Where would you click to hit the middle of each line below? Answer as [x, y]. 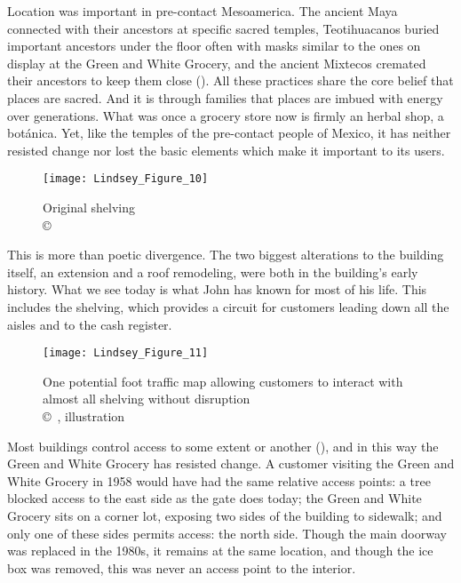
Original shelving [89, 207]
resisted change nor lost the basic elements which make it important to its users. [226, 150]
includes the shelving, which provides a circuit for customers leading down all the [228, 306]
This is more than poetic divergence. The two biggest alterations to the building [226, 255]
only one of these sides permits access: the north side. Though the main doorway [227, 533]
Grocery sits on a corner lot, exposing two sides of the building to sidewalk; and [225, 515]
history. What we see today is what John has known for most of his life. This [217, 289]
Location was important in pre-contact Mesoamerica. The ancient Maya [203, 11]
